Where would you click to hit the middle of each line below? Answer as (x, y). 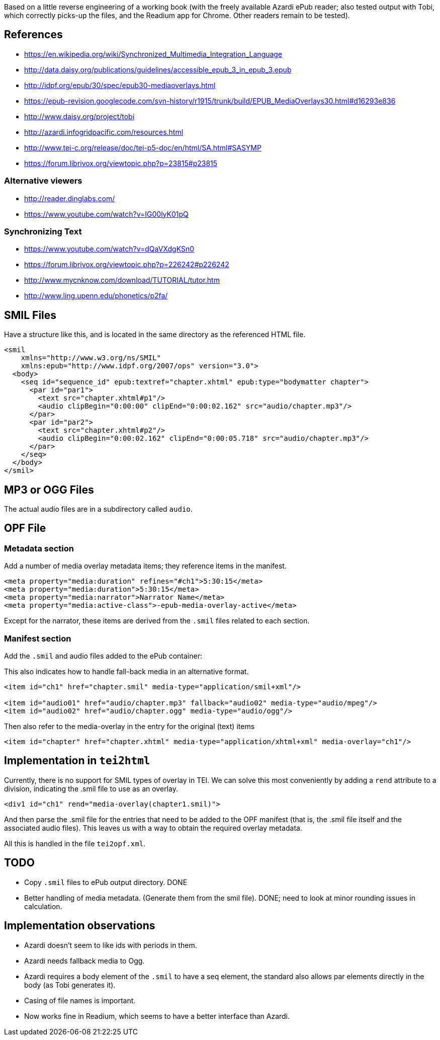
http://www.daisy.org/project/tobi (79, 116)
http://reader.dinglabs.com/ (70, 198)
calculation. (43, 906)
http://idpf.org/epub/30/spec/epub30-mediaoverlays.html (120, 85)
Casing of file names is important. (80, 1000)
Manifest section (38, 638)
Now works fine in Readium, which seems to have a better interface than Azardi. (157, 1016)
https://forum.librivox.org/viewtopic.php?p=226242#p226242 (127, 265)
